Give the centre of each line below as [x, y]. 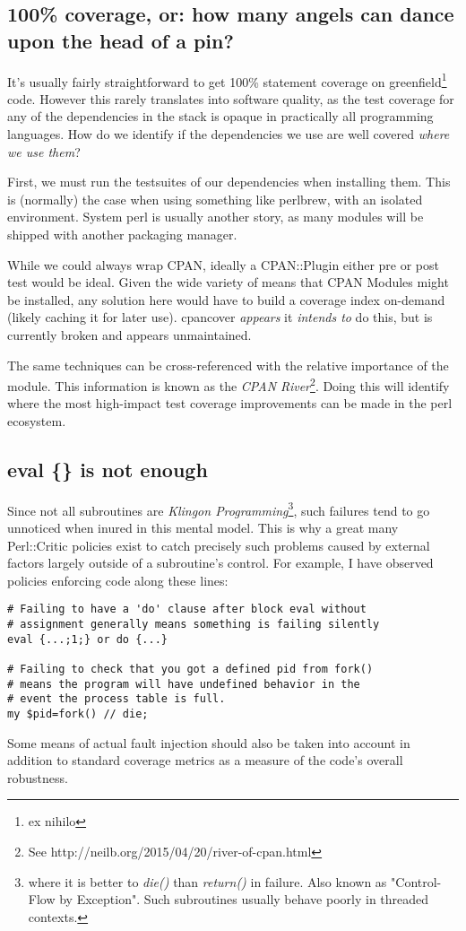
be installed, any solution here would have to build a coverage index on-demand [226, 299]
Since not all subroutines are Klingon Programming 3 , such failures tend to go [219, 509]
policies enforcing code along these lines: [118, 580]
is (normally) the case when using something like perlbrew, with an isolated [215, 199]
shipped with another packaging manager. [122, 234]
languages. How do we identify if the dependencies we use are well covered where [229, 134]
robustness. [38, 777]
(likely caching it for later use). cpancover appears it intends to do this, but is [220, 317]
